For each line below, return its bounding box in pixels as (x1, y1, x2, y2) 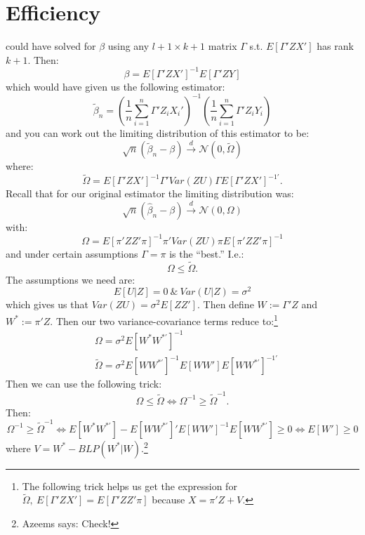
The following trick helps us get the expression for (22, 478, 237, 493)
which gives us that (6, 297, 88, 312)
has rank (317, 39, 354, 53)
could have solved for (6, 39, 96, 53)
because (152, 492, 185, 507)
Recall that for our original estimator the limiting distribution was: (6, 186, 294, 201)
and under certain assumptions (6, 246, 138, 260)
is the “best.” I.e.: (169, 246, 244, 260)
